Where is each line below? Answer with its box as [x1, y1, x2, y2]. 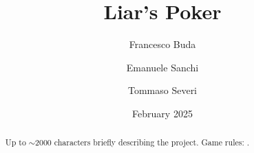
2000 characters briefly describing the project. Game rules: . [35, 137, 249, 148]
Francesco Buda [129, 37, 196, 51]
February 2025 [132, 106, 193, 120]
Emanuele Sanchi [126, 60, 199, 74]
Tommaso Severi [127, 83, 198, 97]
